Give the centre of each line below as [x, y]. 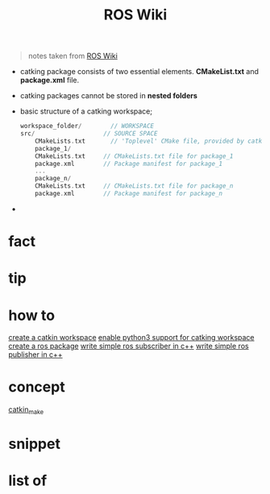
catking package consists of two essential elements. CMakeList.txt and [139, 72]
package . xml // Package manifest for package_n [129, 194]
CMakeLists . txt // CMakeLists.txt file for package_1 [134, 156]
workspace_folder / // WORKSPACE [87, 127]
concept [37, 387]
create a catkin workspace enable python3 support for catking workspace [131, 338]
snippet [34, 444]
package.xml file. [50, 80]
